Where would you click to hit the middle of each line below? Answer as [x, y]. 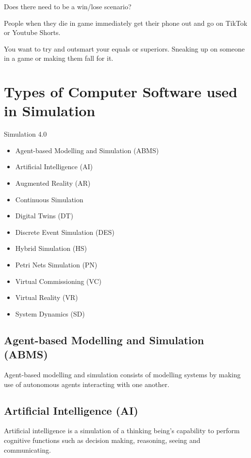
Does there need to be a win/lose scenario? [68, 6]
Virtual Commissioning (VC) [58, 281]
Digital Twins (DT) [44, 216]
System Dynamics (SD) [50, 313]
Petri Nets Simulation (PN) [56, 265]
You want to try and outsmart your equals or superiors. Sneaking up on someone [125, 48]
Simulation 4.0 [25, 134]
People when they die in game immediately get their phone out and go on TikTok [126, 23]
